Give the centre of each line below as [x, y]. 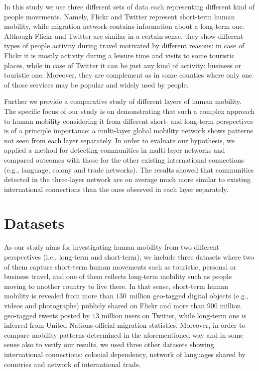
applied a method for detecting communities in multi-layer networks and [115, 150]
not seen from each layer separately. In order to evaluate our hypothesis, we [119, 140]
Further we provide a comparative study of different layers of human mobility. [123, 101]
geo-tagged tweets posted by [47, 315]
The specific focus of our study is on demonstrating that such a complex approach [129, 111]
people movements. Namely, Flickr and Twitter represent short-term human [120, 16]
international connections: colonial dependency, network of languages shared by [125, 354]
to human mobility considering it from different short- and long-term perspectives [129, 121]
